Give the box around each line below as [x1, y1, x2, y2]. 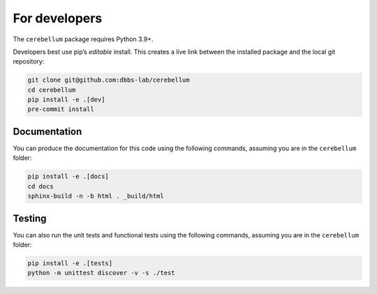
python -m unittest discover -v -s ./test [27, 269, 175, 277]
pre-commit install [27, 105, 94, 113]
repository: [13, 57, 45, 66]
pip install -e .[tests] [27, 259, 113, 267]
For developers [13, 10, 103, 26]
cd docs [27, 182, 54, 190]
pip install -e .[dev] [27, 96, 105, 104]
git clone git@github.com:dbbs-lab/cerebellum [27, 76, 190, 84]
